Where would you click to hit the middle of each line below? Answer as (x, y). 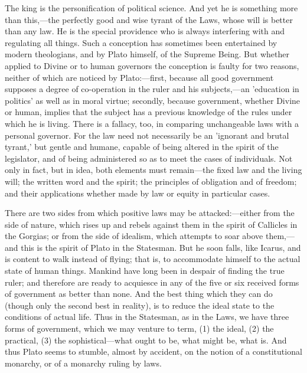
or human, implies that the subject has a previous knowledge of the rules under (148, 112)
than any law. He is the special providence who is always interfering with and (145, 31)
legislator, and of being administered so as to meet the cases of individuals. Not (149, 158)
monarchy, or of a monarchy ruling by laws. (83, 363)
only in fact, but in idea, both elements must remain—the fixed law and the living (153, 170)
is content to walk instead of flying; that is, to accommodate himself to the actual (153, 259)
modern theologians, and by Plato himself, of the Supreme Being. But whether (147, 54)
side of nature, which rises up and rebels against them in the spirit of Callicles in (151, 224)
